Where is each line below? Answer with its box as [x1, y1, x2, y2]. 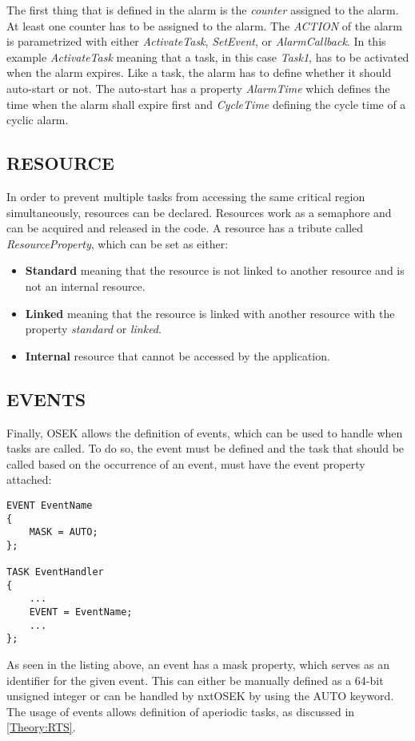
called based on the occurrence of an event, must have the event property [6, 455, 365, 472]
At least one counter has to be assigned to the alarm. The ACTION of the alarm [6, 17, 402, 34]
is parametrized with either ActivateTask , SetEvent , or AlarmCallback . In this [6, 33, 386, 50]
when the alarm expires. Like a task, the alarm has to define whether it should [6, 64, 392, 81]
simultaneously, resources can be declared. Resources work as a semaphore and [6, 203, 392, 220]
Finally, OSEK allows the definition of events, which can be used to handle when [6, 424, 403, 441]
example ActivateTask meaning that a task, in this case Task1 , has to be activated [6, 48, 409, 65]
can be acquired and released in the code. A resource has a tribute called [6, 219, 364, 236]
